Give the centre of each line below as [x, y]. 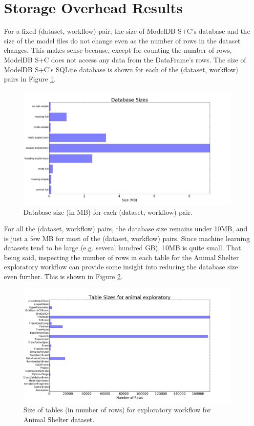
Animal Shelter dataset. [59, 419]
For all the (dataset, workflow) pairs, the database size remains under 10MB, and [126, 229]
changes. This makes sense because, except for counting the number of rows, [118, 50]
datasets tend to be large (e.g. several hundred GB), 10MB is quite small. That [123, 248]
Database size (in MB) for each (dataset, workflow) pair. [108, 212]
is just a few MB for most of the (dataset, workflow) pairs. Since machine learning [127, 238]
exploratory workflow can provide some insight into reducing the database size [121, 267]
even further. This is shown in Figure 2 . [63, 276]
